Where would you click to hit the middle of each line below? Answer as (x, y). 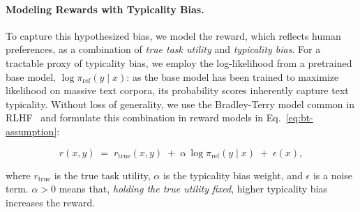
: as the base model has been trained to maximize (233, 76)
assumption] (31, 131)
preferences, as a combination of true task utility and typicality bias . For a (163, 49)
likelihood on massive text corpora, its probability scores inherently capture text (177, 90)
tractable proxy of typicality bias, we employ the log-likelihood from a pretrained (179, 62)
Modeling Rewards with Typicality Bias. (105, 9)
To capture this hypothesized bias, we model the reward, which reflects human (173, 35)
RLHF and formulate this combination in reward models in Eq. (143, 118)
